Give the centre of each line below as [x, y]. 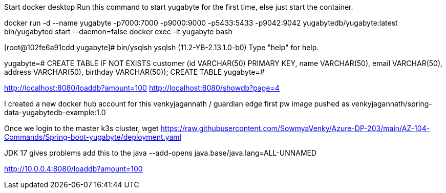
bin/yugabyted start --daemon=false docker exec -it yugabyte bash [118, 31]
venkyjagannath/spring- [392, 104]
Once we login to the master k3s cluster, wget [81, 128]
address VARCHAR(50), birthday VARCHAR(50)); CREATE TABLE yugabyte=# [134, 72]
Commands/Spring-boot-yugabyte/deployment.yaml [93, 137]
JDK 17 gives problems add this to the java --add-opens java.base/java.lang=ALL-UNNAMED [161, 153]
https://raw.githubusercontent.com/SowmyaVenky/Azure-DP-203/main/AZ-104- [295, 128]
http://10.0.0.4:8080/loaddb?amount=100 [73, 169]
